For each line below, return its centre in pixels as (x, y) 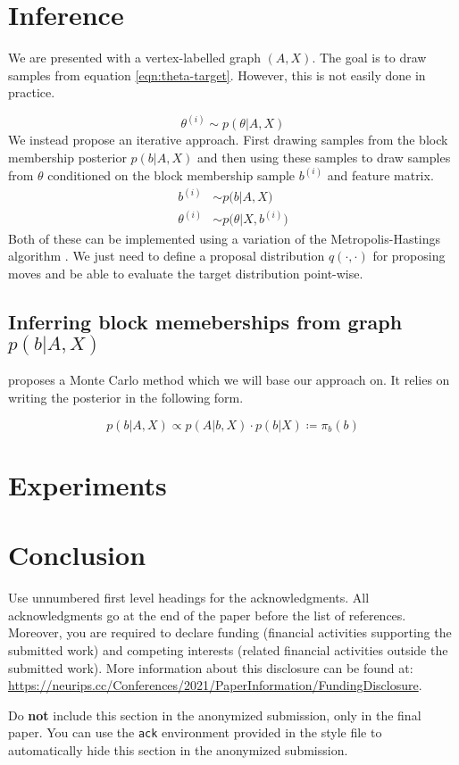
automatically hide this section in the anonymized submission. (178, 749)
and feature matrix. (380, 175)
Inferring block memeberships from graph (205, 321)
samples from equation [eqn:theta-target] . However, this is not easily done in (217, 75)
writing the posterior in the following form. (126, 398)
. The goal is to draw (369, 58)
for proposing (409, 256)
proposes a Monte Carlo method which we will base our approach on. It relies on (229, 380)
